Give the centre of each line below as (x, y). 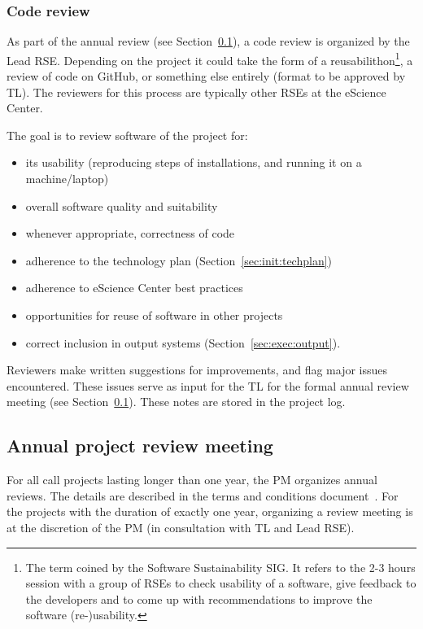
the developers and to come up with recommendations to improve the (199, 598)
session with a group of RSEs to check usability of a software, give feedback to (221, 583)
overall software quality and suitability (122, 205)
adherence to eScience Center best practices (134, 288)
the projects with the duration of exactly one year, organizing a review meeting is (210, 511)
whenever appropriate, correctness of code (130, 233)
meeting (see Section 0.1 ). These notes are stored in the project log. (176, 402)
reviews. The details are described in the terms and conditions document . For (203, 495)
